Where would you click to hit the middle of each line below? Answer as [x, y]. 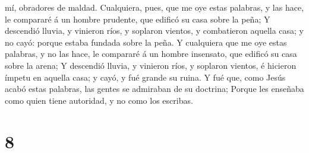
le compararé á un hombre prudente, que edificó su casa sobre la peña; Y [138, 19]
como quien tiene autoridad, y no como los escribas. [99, 100]
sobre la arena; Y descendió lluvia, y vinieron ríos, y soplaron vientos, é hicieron [151, 65]
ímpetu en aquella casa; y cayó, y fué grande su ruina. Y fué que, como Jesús [145, 77]
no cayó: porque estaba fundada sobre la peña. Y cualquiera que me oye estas [146, 42]
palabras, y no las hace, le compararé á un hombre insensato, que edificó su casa [151, 54]
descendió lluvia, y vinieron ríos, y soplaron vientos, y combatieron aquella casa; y [154, 31]
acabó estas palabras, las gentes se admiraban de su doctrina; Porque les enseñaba [154, 89]
